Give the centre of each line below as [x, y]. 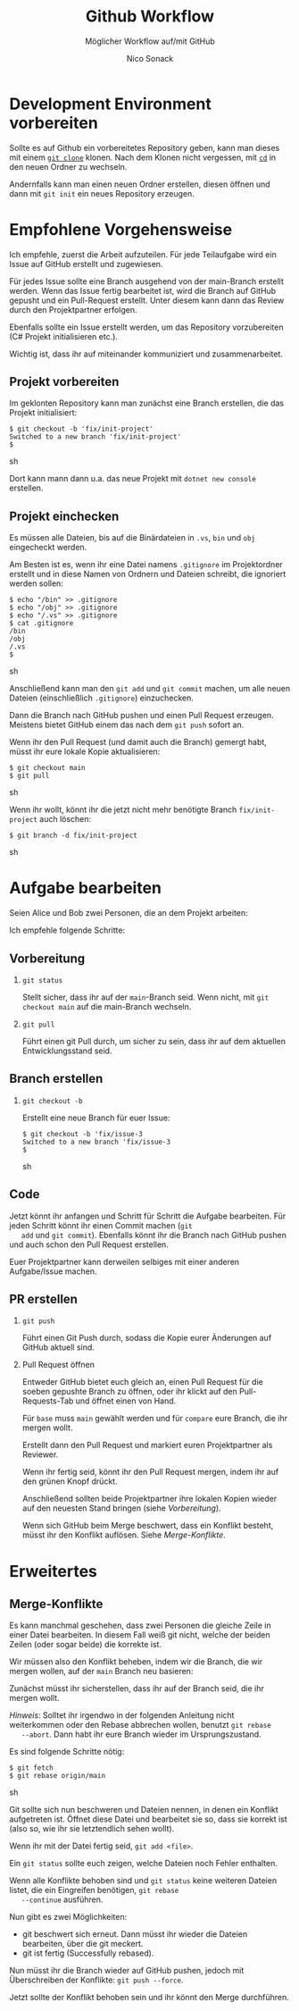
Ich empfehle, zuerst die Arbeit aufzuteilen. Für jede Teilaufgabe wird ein [143, 254]
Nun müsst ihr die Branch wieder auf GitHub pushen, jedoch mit [127, 1971]
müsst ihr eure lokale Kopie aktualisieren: [85, 751]
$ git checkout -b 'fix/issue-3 [82, 1134]
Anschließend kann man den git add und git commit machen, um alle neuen [150, 689]
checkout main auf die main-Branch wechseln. [107, 1006]
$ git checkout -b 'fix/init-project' [81, 429]
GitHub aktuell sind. [58, 1347]
